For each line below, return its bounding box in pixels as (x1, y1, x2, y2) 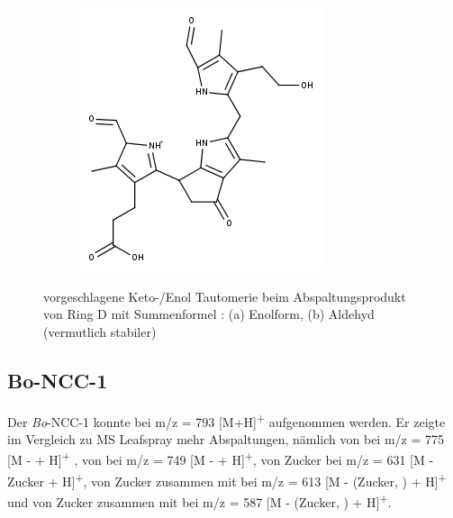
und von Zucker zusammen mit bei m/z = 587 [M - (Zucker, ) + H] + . (7, 489, 392, 511)
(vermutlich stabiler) (43, 322, 157, 341)
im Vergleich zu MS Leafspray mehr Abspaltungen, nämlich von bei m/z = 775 (7, 429, 445, 448)
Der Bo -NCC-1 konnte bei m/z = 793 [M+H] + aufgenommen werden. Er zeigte (7, 409, 446, 431)
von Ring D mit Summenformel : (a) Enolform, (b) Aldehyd (43, 304, 375, 323)
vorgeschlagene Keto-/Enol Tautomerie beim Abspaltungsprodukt (43, 286, 406, 305)
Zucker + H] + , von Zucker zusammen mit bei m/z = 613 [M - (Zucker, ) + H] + (7, 468, 447, 490)
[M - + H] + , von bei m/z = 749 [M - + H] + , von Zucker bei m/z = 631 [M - (7, 448, 434, 469)
